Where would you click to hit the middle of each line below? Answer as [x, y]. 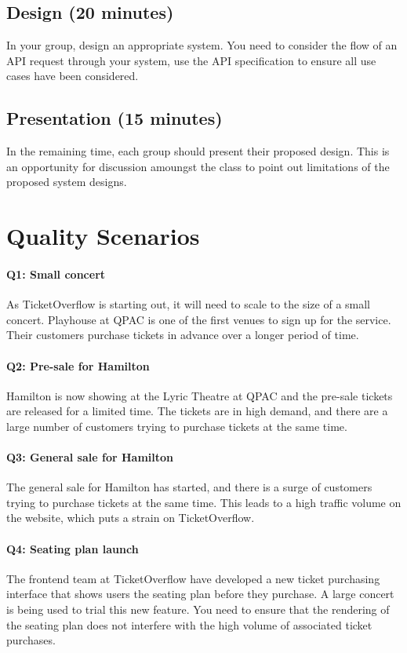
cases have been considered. [73, 76]
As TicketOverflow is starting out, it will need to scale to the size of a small [189, 304]
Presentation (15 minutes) [114, 118]
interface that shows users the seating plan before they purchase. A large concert [200, 594]
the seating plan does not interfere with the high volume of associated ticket [189, 624]
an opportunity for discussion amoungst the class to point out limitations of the [198, 166]
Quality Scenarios [103, 236]
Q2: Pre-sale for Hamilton [78, 365]
